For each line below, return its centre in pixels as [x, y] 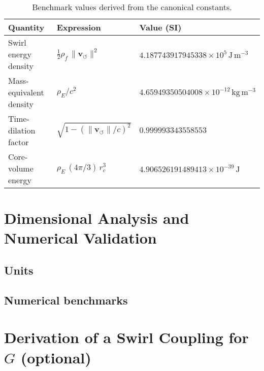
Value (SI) [160, 27]
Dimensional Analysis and [97, 218]
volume [21, 168]
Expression [79, 27]
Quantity [26, 27]
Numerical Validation [80, 238]
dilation [22, 130]
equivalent [26, 92]
